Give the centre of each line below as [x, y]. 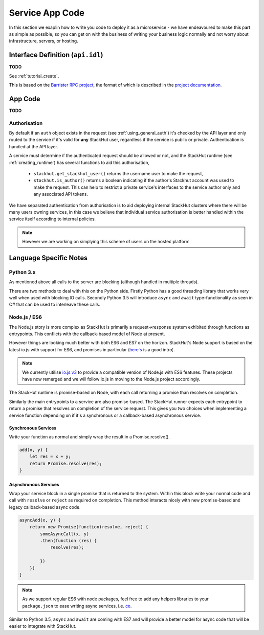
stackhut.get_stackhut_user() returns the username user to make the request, [118, 174]
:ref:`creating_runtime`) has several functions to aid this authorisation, [79, 162]
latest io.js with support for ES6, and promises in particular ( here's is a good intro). [92, 349]
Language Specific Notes [48, 258]
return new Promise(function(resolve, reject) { [89, 527]
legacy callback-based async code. [45, 507]
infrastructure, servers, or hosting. [44, 41]
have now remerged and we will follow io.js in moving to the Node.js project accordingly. [111, 379]
